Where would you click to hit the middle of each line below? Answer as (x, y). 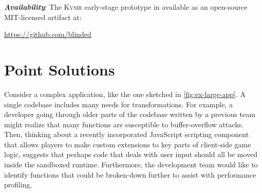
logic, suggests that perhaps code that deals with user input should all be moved (131, 154)
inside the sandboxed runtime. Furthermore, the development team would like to (131, 165)
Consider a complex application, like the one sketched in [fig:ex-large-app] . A (125, 94)
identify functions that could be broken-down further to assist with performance (130, 174)
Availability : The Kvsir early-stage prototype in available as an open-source (126, 7)
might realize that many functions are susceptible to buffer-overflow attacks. (124, 124)
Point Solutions (60, 69)
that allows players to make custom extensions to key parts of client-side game (128, 144)
